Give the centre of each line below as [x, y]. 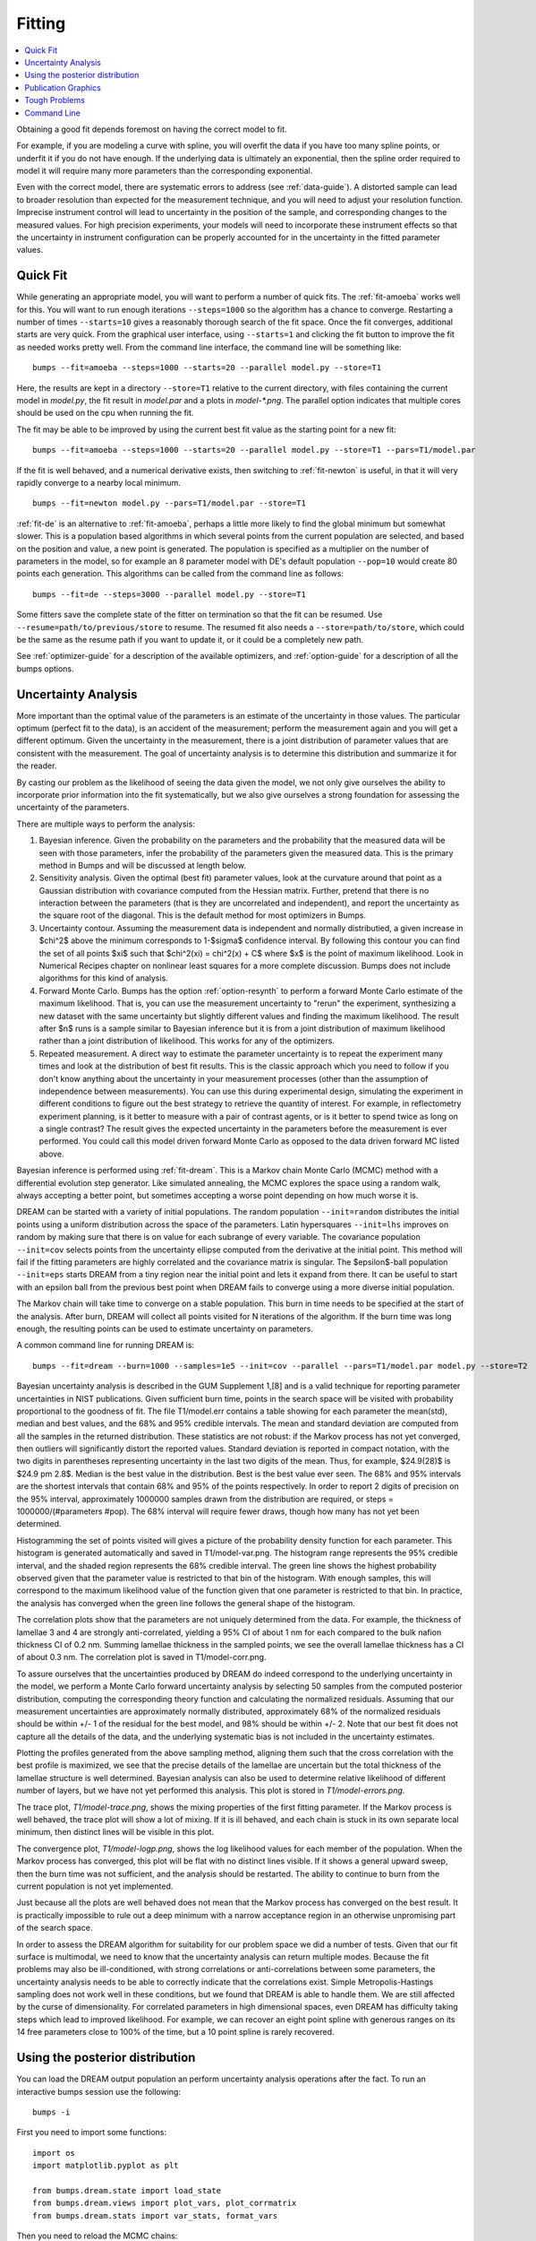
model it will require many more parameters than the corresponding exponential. [165, 171]
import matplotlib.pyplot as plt [106, 2166]
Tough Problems [55, 100]
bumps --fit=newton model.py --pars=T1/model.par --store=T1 [169, 503]
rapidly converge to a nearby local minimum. [98, 483]
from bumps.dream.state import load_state [127, 2190]
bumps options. [46, 669]
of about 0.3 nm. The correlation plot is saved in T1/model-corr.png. [141, 1657]
